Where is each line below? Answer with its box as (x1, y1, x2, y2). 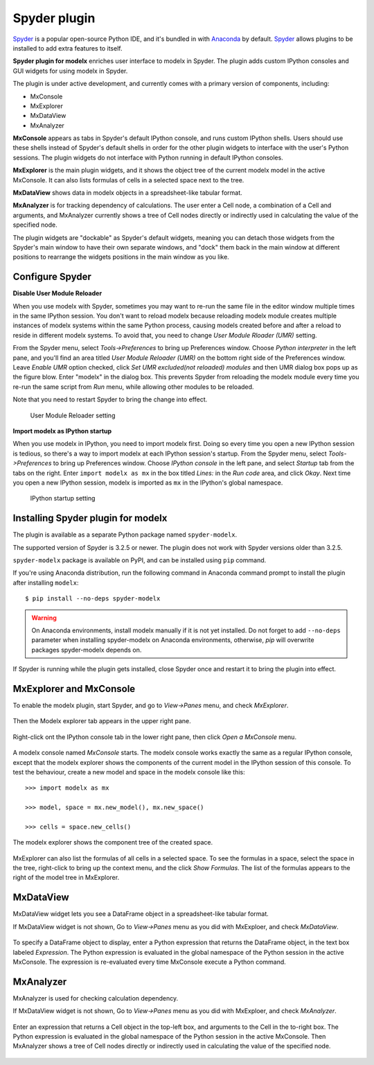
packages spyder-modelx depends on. (31, 646, 142, 654)
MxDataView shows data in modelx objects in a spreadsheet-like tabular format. (12, 189, 242, 197)
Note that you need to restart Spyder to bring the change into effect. (12, 395, 208, 404)
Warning (31, 614, 57, 622)
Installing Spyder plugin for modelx (12, 512, 168, 524)
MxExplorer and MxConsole (12, 683, 136, 695)
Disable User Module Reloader (12, 289, 103, 297)
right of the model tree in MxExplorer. (12, 874, 120, 882)
